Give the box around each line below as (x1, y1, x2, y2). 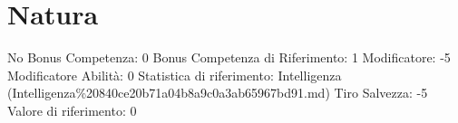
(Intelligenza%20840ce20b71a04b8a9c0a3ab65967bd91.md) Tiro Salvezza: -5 (7, 83, 428, 102)
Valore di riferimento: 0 (7, 100, 137, 119)
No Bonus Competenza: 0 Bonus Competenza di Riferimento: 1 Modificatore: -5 (7, 48, 451, 67)
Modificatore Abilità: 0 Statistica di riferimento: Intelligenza (7, 65, 342, 84)
